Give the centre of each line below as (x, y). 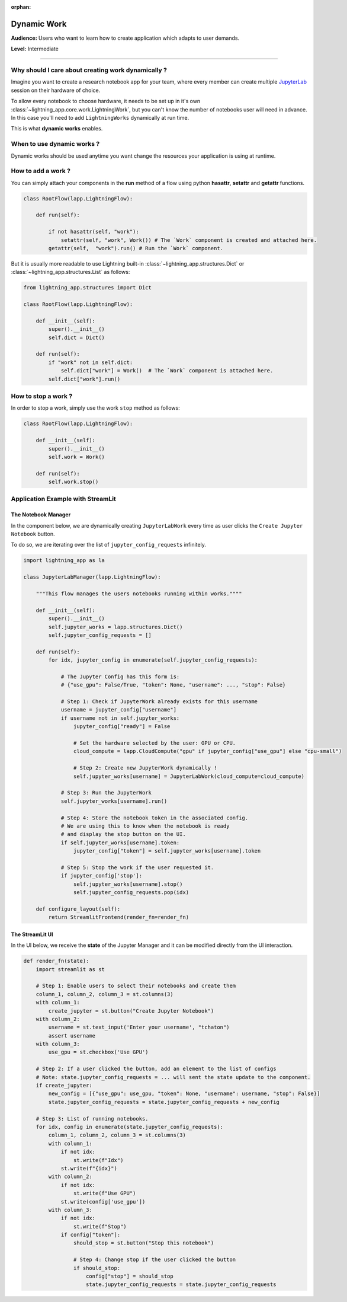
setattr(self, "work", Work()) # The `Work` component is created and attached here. (189, 240)
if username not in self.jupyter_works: (120, 718)
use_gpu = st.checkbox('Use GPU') (98, 1052)
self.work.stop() (73, 482)
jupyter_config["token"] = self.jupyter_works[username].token (167, 851)
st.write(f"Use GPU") (105, 1193)
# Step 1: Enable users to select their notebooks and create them (136, 986)
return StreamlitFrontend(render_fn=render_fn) (119, 917)
